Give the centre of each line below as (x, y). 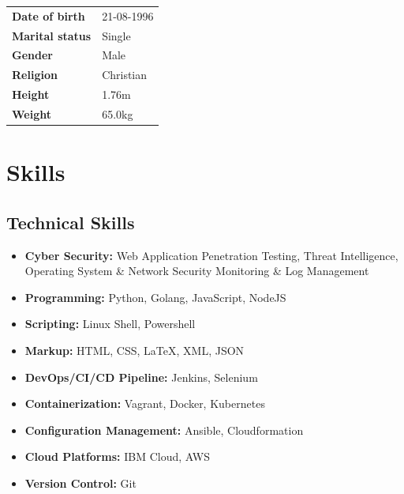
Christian (125, 75)
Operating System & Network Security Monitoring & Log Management (197, 271)
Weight (32, 113)
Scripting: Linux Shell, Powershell (110, 324)
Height (31, 94)
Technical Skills (71, 222)
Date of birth (49, 15)
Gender (32, 55)
